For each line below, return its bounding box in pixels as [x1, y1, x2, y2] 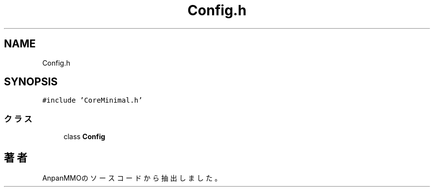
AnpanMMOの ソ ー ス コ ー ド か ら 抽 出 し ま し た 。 [42, 174, 222, 183]
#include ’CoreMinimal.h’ [42, 96, 143, 105]
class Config [63, 132, 106, 141]
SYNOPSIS [4, 76, 58, 88]
